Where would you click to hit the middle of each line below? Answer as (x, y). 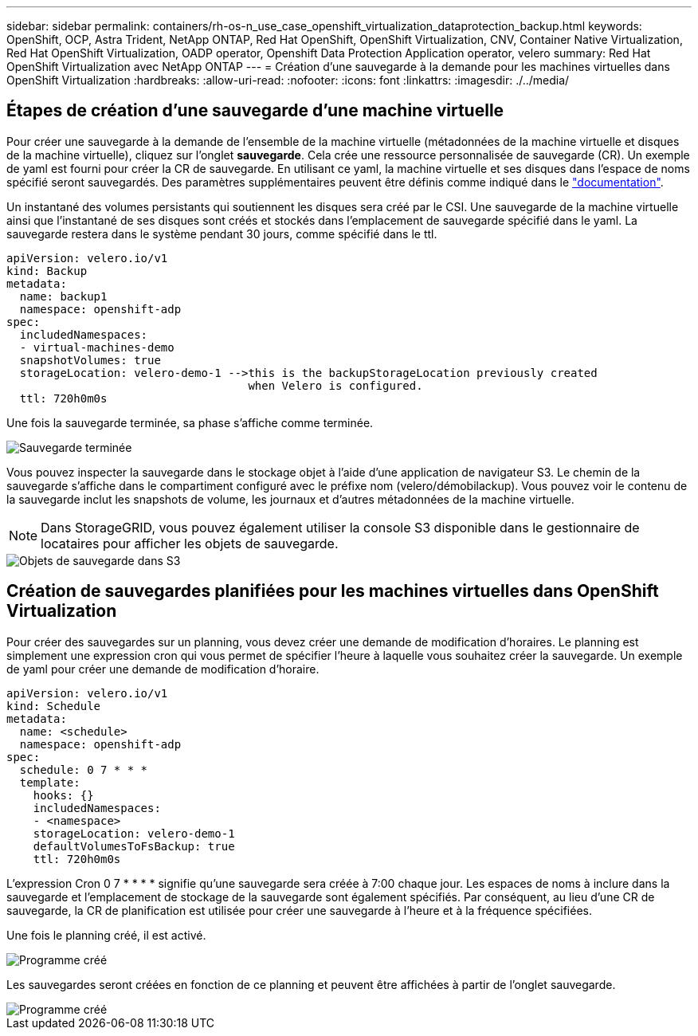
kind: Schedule (54, 706)
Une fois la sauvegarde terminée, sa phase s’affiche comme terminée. (190, 422)
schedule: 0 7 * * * (84, 769)
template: (50, 782)
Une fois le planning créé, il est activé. (106, 935)
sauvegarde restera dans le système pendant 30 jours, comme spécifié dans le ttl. (222, 233)
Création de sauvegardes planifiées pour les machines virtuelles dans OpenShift (333, 591)
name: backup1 (63, 296)
